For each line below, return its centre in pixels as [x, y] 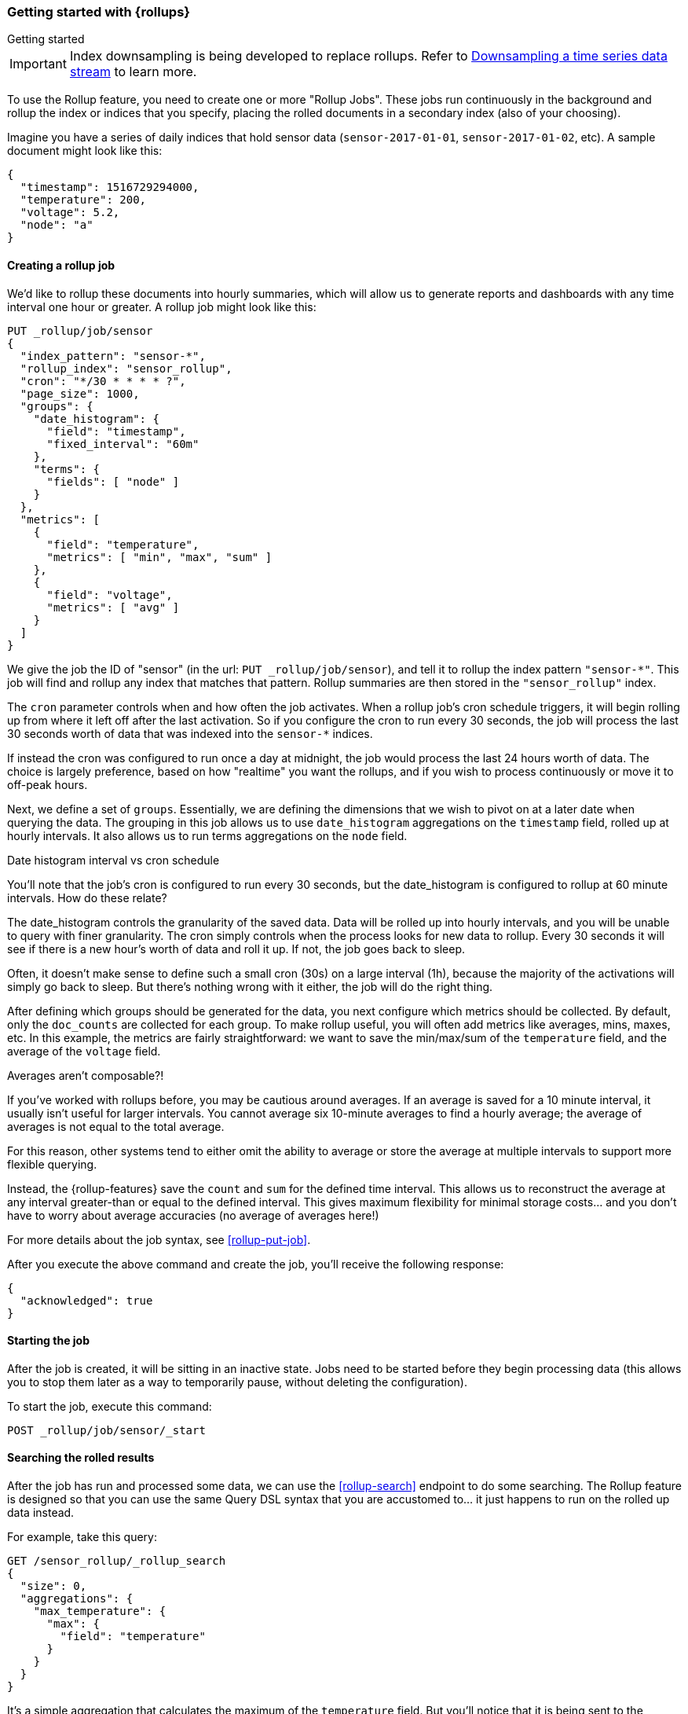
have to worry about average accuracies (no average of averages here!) [193, 1215]
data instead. [41, 1513]
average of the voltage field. [84, 1051]
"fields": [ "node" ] [113, 481]
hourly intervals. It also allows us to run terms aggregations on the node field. [207, 835]
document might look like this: [85, 151]
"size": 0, [53, 1586]
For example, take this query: [82, 1537]
